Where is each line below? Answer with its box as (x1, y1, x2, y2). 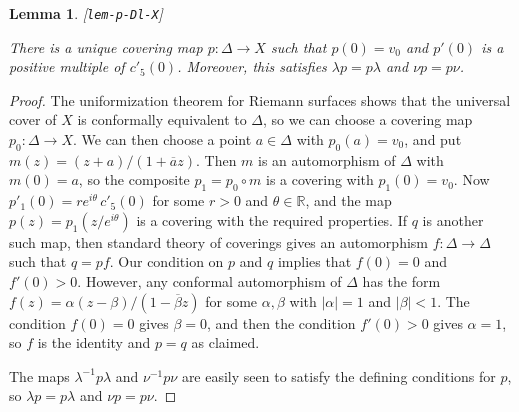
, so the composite (78, 169, 190, 190)
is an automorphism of (258, 149, 396, 170)
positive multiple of (9, 56, 125, 77)
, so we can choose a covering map (263, 109, 473, 130)
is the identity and (37, 332, 151, 353)
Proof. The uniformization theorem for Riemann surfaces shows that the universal (9, 89, 511, 110)
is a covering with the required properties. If (136, 209, 408, 230)
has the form (362, 271, 441, 291)
